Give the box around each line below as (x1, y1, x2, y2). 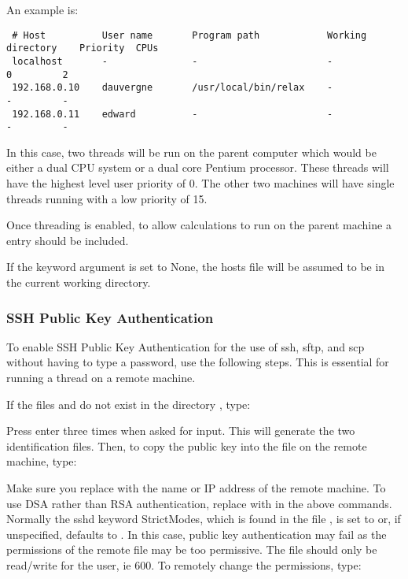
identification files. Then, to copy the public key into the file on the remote (6, 437, 367, 454)
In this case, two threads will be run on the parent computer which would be (6, 143, 377, 160)
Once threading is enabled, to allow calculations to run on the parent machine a (6, 217, 391, 233)
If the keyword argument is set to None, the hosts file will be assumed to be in (6, 258, 385, 275)
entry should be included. (6, 232, 129, 248)
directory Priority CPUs (6, 43, 159, 54)
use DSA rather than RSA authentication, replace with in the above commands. (6, 495, 392, 511)
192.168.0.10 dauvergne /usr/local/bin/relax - (12, 82, 333, 94)
